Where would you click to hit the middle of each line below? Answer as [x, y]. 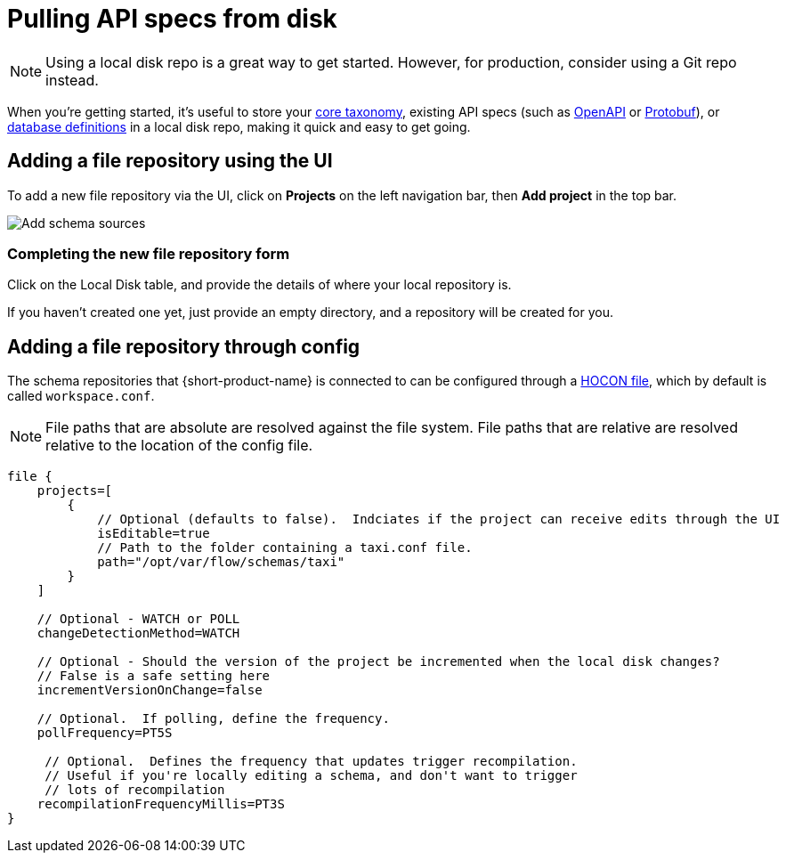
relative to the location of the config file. [179, 446]
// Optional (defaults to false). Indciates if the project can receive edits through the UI [439, 519]
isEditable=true [154, 534]
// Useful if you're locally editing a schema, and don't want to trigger [311, 776]
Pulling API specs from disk [172, 19]
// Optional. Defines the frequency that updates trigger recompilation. [311, 762]
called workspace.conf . [81, 396]
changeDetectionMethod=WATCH [138, 633]
